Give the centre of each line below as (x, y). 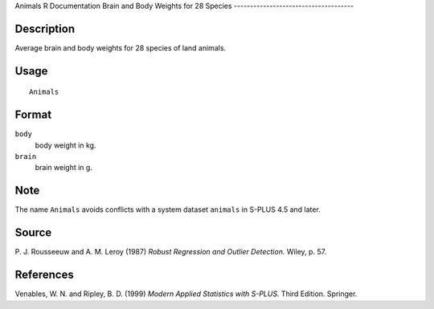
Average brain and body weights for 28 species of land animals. (121, 47)
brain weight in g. (63, 168)
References (44, 275)
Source (33, 233)
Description (45, 28)
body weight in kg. (66, 145)
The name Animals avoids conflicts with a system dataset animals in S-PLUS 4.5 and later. (168, 209)
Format (33, 115)
